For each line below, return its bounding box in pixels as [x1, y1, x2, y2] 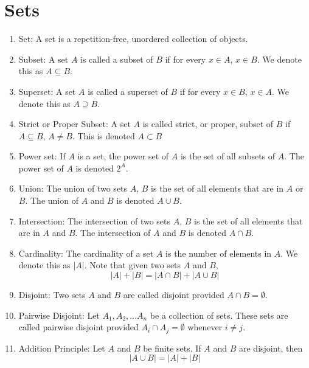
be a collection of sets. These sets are [150, 308, 288, 321]
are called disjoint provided [123, 288, 224, 301]
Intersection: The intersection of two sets [18, 214, 171, 227]
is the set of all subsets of [180, 150, 276, 162]
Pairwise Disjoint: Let [18, 308, 100, 321]
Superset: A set [18, 85, 76, 97]
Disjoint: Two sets [18, 288, 86, 301]
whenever [187, 321, 223, 333]
